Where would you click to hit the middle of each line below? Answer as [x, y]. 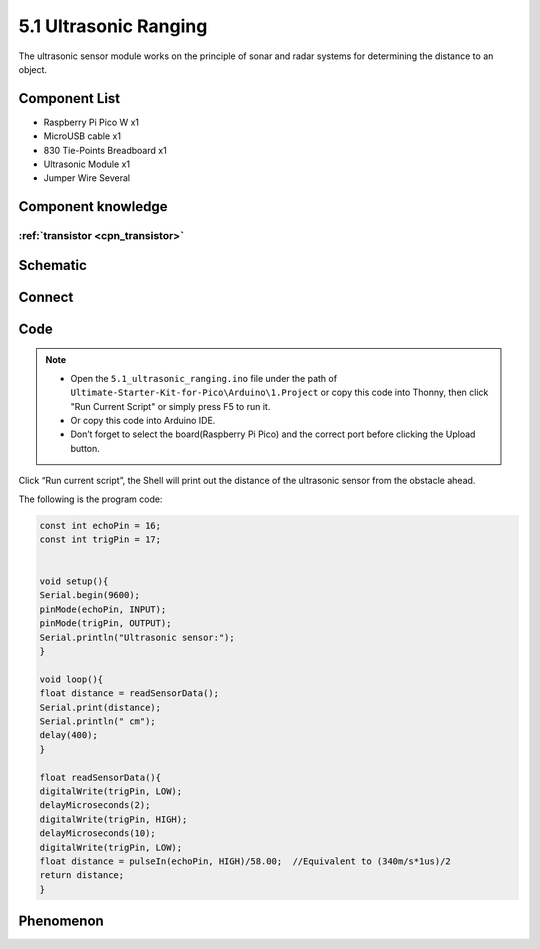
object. [33, 69]
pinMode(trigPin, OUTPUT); [105, 623]
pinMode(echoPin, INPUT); [103, 609]
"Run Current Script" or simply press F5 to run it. [170, 406]
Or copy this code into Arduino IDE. [143, 420]
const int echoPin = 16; [100, 525]
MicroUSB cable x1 [82, 136]
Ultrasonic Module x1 [86, 164]
